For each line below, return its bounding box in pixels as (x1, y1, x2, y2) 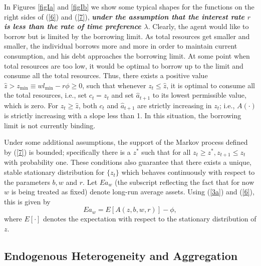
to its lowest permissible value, (152, 90, 246, 100)
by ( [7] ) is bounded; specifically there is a (4, 147, 131, 157)
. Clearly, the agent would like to (148, 21, 249, 32)
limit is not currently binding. (4, 120, 96, 130)
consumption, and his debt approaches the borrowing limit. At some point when (4, 50, 250, 61)
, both (78, 100, 97, 110)
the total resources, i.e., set (4, 90, 87, 100)
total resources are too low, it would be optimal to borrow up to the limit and (4, 60, 243, 71)
